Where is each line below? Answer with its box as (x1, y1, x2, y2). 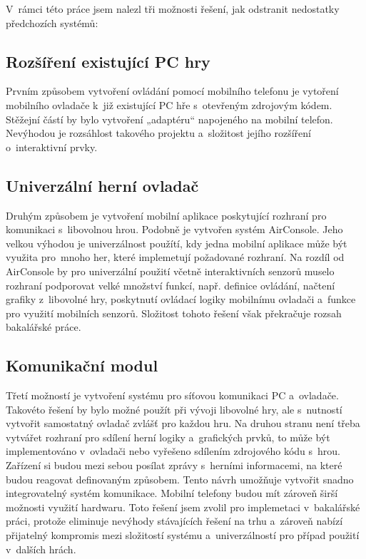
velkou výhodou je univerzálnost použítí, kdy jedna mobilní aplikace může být (6, 235, 347, 250)
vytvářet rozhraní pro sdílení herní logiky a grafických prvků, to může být (6, 429, 330, 444)
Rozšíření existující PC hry (6, 50, 210, 72)
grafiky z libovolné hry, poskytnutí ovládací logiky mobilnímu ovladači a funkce (6, 292, 356, 307)
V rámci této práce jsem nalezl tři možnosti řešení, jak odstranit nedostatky (6, 1, 340, 16)
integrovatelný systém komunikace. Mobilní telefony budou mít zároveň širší (6, 486, 338, 501)
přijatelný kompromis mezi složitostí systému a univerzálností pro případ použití (6, 528, 360, 543)
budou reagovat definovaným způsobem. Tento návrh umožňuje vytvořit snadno (6, 471, 354, 486)
